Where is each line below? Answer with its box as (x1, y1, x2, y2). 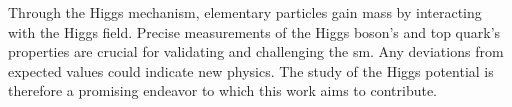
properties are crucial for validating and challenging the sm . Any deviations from (8, 41, 504, 62)
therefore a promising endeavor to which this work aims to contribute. (8, 80, 438, 101)
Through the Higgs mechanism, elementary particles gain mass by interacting (8, 2, 482, 22)
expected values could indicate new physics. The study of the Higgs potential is (8, 60, 494, 81)
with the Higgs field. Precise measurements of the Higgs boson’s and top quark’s (8, 21, 501, 42)
